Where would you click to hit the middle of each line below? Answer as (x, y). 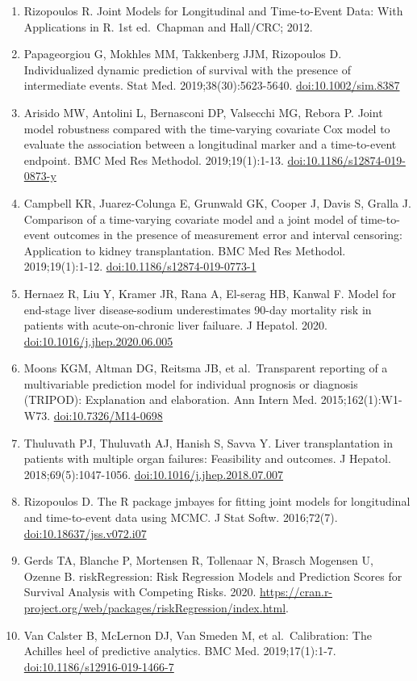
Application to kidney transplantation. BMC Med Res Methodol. (185, 250)
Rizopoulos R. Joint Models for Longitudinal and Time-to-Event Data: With (213, 11)
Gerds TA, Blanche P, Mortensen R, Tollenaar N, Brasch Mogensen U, (198, 560)
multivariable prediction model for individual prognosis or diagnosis (191, 383)
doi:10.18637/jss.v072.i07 (85, 533)
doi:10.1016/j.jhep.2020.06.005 (98, 340)
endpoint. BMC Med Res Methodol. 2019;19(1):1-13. (154, 160)
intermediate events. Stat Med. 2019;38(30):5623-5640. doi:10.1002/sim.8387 (212, 85)
